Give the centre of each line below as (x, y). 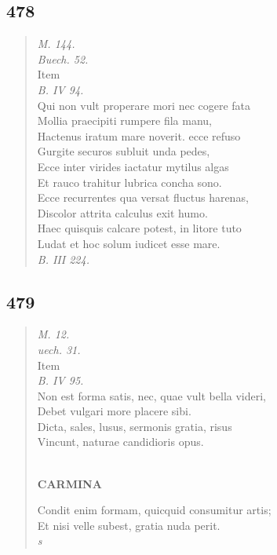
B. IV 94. (60, 89)
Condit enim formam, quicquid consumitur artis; (154, 510)
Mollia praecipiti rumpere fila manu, (125, 120)
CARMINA (69, 483)
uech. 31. (59, 349)
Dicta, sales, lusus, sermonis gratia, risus (135, 426)
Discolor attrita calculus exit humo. (122, 212)
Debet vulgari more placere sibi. (114, 411)
